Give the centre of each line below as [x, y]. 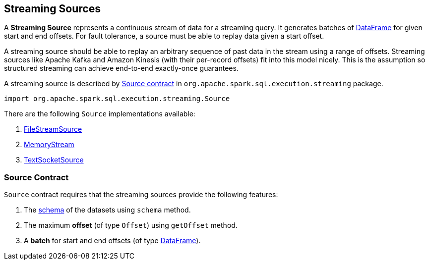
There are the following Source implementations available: [100, 114]
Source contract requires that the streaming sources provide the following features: [141, 195]
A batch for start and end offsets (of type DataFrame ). [112, 241]
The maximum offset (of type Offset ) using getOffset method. [131, 225]
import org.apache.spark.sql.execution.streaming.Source [117, 99]
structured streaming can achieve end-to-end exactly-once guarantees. [121, 68]
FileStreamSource [53, 129]
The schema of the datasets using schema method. [107, 210]
